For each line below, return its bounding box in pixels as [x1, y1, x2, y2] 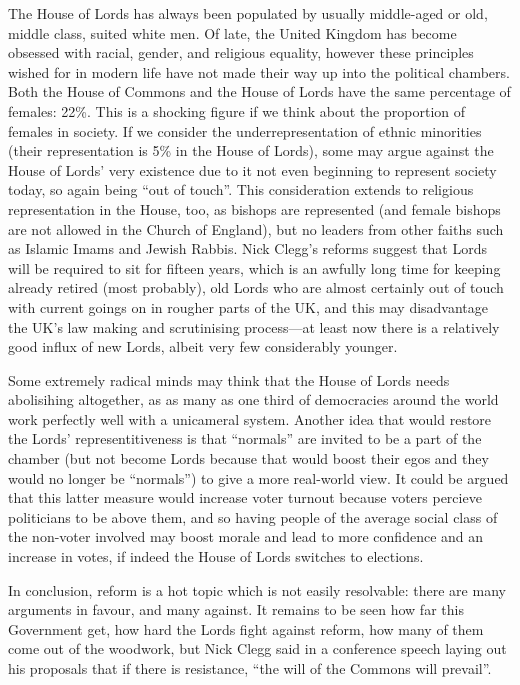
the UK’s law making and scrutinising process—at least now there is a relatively [8, 316, 500, 337]
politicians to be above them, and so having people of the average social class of [8, 506, 498, 527]
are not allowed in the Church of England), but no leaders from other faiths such [8, 218, 504, 239]
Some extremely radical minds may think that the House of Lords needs [8, 369, 450, 390]
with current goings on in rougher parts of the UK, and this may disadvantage [8, 296, 489, 317]
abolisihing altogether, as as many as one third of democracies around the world [8, 389, 499, 410]
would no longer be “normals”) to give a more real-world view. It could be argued [8, 467, 509, 488]
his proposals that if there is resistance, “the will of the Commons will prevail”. [8, 658, 492, 678]
